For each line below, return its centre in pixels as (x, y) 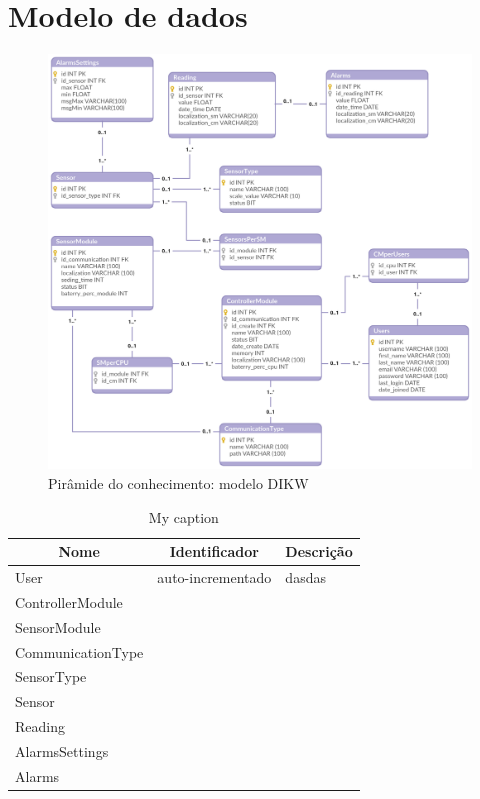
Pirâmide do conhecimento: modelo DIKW (178, 483)
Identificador (214, 551)
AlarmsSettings (62, 750)
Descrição (319, 551)
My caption (183, 516)
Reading (40, 726)
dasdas (305, 577)
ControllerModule (69, 601)
